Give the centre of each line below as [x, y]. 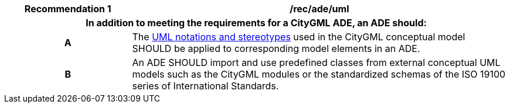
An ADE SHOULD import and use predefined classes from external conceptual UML [316, 62]
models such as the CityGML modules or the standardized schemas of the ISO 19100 [319, 74]
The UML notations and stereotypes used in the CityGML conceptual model [299, 37]
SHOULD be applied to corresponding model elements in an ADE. [276, 48]
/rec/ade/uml [319, 9]
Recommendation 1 [68, 9]
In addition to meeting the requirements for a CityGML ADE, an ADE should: [256, 23]
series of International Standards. [205, 86]
